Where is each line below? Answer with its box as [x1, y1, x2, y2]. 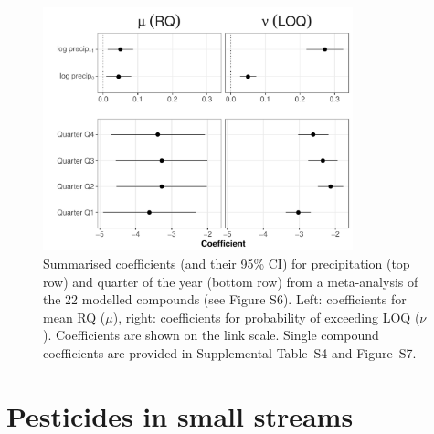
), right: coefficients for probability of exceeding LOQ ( [112, 307, 420, 326]
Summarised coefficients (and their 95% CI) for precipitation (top [43, 253, 410, 272]
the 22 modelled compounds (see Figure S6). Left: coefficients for [43, 290, 407, 309]
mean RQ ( [43, 307, 106, 326]
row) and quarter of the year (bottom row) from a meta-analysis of [43, 271, 418, 291]
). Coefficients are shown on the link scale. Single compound [43, 325, 379, 344]
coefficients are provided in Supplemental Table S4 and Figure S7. [43, 343, 417, 362]
